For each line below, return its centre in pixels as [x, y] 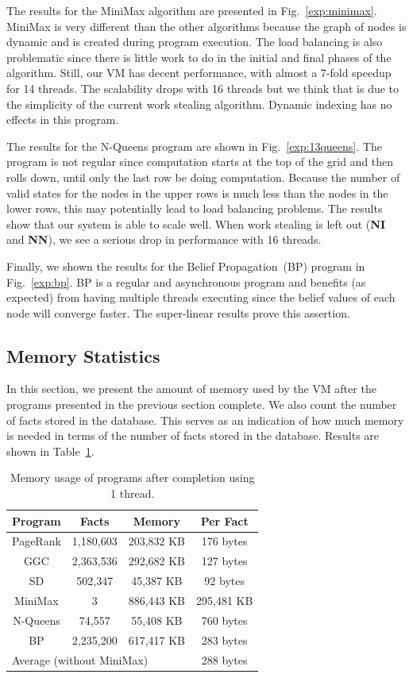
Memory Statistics [83, 355]
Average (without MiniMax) [80, 659]
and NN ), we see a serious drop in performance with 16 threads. [164, 239]
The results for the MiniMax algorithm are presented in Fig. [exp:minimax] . [192, 10]
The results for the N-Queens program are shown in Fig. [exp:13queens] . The [194, 146]
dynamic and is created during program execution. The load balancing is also [195, 42]
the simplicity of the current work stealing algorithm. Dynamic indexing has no [199, 104]
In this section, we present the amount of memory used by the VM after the [191, 389]
